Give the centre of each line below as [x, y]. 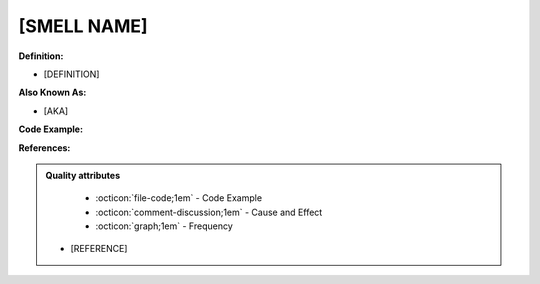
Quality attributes [82, 175]
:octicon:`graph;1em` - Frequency [164, 226]
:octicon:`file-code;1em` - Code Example [179, 198]
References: [44, 147]
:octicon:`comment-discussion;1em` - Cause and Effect [209, 212]
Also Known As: [52, 92]
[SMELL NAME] [83, 26]
